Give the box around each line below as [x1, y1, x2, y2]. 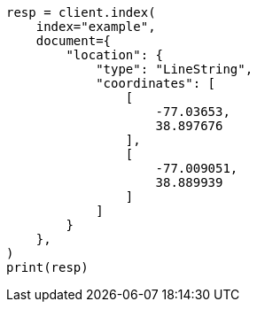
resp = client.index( [6, 5, 156, 19]
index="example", [35, 19, 156, 34]
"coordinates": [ [96, 76, 216, 90]
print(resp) [6, 260, 89, 274]
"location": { [66, 48, 164, 62]
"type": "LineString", [96, 62, 253, 76]
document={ [35, 34, 112, 48]
